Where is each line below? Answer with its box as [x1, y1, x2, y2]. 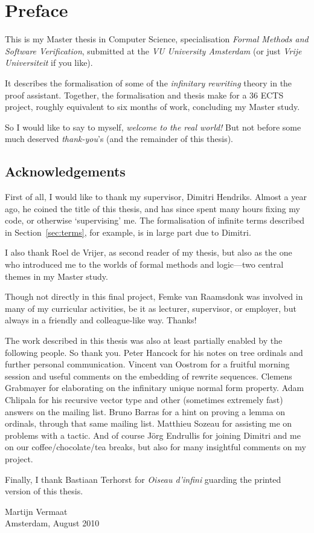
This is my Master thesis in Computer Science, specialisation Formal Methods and [5, 33, 309, 45]
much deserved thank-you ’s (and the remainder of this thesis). [5, 132, 233, 145]
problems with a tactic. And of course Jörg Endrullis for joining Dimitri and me [5, 428, 301, 441]
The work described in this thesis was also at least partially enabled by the [5, 334, 283, 347]
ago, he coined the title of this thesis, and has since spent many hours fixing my [5, 202, 301, 215]
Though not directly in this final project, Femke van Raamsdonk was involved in [5, 290, 303, 303]
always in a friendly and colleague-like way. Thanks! [5, 314, 197, 326]
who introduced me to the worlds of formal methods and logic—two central [5, 258, 284, 271]
